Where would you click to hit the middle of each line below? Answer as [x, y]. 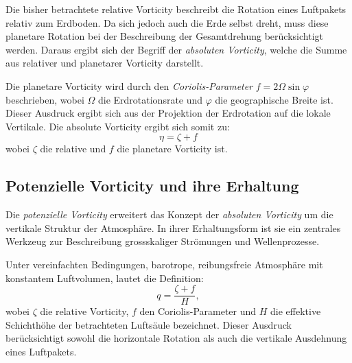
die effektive [296, 311]
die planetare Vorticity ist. [172, 149]
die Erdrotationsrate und [150, 99]
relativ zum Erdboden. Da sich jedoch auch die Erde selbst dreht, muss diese [167, 22]
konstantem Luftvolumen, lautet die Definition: [105, 278]
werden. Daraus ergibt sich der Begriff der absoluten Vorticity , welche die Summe [176, 49]
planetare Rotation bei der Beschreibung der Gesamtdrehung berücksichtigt [164, 36]
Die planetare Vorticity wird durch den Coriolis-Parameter [129, 85]
